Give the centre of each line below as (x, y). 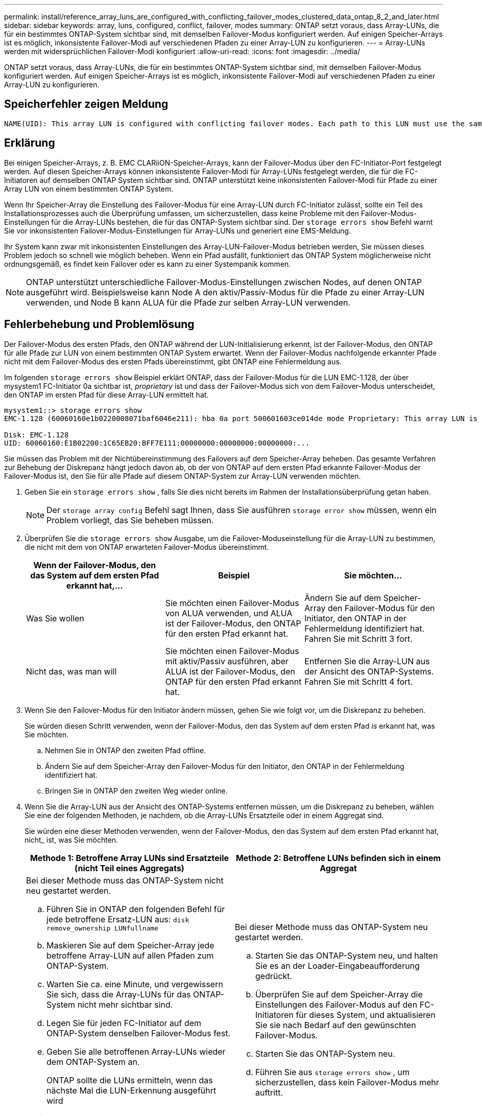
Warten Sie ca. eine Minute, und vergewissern (135, 984)
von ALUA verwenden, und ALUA (229, 613)
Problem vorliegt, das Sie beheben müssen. (130, 520)
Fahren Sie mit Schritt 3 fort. (358, 638)
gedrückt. (274, 976)
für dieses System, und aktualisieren (366, 1015)
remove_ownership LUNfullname (103, 928)
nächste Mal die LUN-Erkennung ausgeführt (131, 1090)
